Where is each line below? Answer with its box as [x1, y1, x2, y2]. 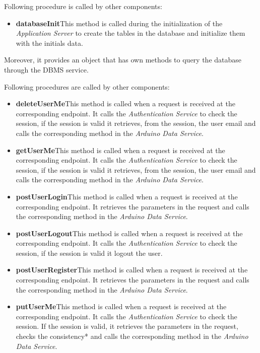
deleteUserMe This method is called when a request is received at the [16, 98, 235, 109]
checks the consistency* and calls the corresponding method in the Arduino [16, 331, 248, 341]
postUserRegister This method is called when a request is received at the [16, 264, 248, 275]
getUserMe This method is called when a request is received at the [16, 145, 225, 155]
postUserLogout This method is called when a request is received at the [16, 228, 243, 238]
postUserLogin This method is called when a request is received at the [16, 191, 238, 201]
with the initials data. [16, 37, 83, 48]
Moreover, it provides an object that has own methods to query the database [4, 54, 242, 65]
